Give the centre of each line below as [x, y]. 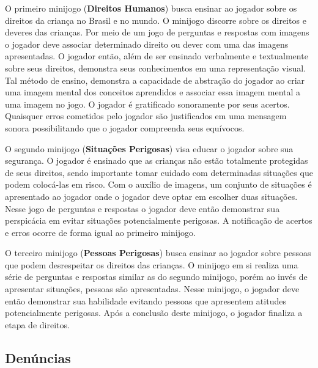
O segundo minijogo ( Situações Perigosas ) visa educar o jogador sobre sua [149, 148]
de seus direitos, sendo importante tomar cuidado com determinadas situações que [159, 172]
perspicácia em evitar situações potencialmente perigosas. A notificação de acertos [159, 220]
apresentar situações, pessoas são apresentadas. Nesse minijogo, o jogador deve [152, 289]
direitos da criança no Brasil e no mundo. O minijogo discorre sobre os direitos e [156, 20]
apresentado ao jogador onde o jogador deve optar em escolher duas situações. [151, 196]
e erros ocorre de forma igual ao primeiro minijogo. [100, 232]
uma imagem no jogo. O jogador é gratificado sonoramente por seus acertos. [147, 104]
